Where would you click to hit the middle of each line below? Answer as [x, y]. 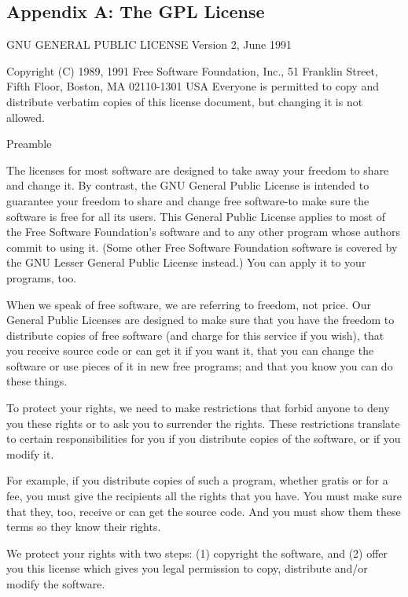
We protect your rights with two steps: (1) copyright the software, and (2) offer [197, 553]
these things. [37, 381]
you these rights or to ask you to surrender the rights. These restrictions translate [203, 423]
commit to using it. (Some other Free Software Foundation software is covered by [202, 247]
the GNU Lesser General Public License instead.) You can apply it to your [186, 262]
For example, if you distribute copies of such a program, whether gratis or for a [197, 480]
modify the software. [56, 584]
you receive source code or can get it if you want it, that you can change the [190, 350]
